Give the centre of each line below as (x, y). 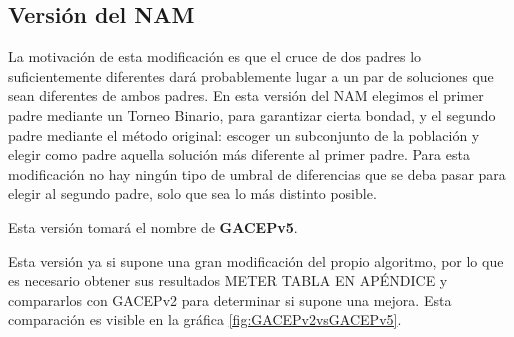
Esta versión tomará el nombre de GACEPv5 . (153, 226)
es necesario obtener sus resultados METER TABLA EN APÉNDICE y (228, 280)
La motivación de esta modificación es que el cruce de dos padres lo (215, 56)
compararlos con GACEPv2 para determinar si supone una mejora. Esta (230, 299)
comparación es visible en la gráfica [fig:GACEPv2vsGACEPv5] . (205, 319)
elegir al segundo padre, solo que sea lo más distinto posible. (192, 193)
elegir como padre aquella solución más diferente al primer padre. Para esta (239, 154)
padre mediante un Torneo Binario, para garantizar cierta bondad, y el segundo (252, 114)
